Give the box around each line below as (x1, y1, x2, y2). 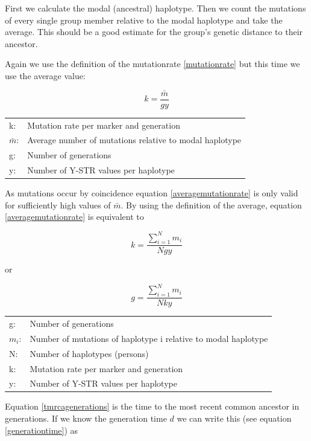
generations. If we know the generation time (5, 412, 167, 425)
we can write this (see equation (177, 412, 292, 425)
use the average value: (5, 69, 86, 82)
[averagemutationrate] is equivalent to (5, 210, 144, 223)
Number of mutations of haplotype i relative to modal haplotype (30, 332, 268, 344)
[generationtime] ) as (5, 423, 78, 436)
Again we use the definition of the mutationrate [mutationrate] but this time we (5, 57, 300, 70)
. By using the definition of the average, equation (121, 198, 302, 211)
